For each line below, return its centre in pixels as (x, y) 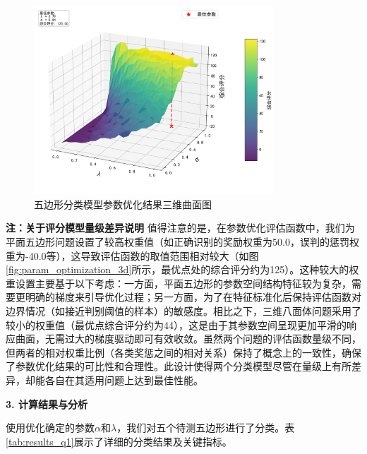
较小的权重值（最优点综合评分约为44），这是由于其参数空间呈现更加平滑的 (176, 324)
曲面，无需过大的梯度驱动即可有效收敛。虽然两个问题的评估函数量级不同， (188, 339)
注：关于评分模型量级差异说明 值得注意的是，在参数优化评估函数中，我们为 (180, 228)
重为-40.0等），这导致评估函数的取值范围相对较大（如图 (132, 255)
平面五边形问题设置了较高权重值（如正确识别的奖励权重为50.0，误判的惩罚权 (182, 242)
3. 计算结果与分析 (47, 404)
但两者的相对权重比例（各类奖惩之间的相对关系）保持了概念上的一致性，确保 (183, 352)
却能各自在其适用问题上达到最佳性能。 (114, 380)
